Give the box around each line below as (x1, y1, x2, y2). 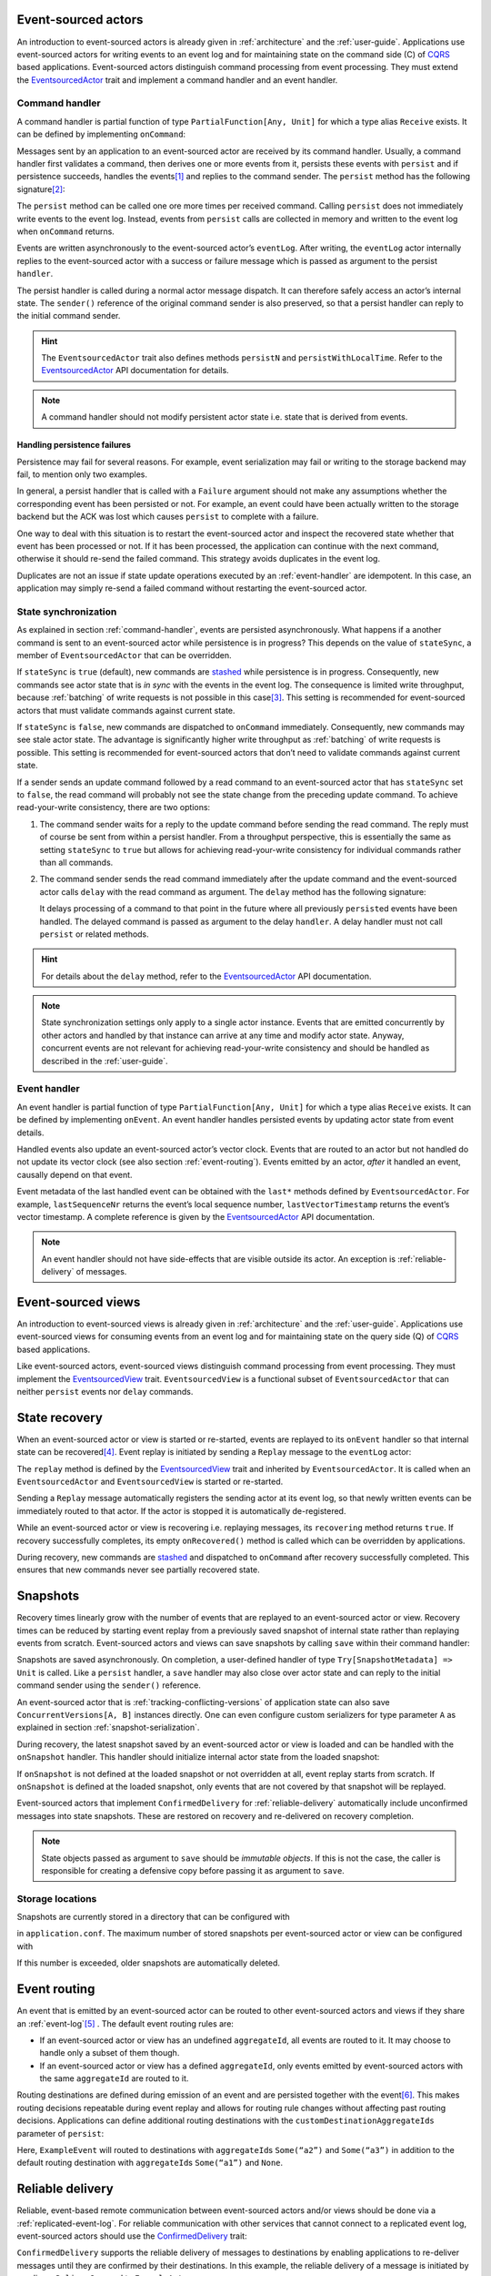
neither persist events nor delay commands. (16, 1386, 194, 1397)
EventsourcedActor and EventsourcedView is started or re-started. (16, 1476, 284, 1487)
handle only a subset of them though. (39, 2047, 180, 2058)
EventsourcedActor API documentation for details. (41, 365, 229, 376)
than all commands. (39, 857, 114, 868)
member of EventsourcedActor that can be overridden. (16, 650, 232, 661)
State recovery (16, 1409, 104, 1425)
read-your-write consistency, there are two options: (16, 802, 211, 813)
